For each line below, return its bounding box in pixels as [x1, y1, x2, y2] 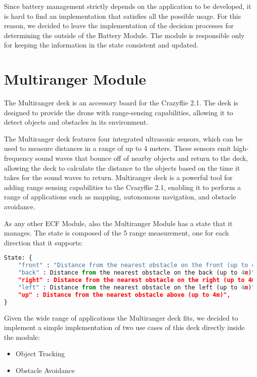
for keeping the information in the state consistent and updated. [4, 40, 199, 50]
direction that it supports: [4, 237, 83, 247]
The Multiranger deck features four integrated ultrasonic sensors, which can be [4, 133, 243, 143]
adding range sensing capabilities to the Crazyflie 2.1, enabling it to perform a [4, 182, 241, 192]
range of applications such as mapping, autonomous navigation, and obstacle [4, 191, 236, 202]
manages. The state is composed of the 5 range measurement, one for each [4, 228, 229, 238]
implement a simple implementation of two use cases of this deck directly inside [4, 322, 245, 332]
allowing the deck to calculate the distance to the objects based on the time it [4, 162, 240, 173]
